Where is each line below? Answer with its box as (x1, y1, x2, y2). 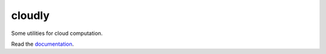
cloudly (11, 9, 50, 22)
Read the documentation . (11, 40, 74, 47)
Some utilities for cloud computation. (11, 30, 103, 37)
